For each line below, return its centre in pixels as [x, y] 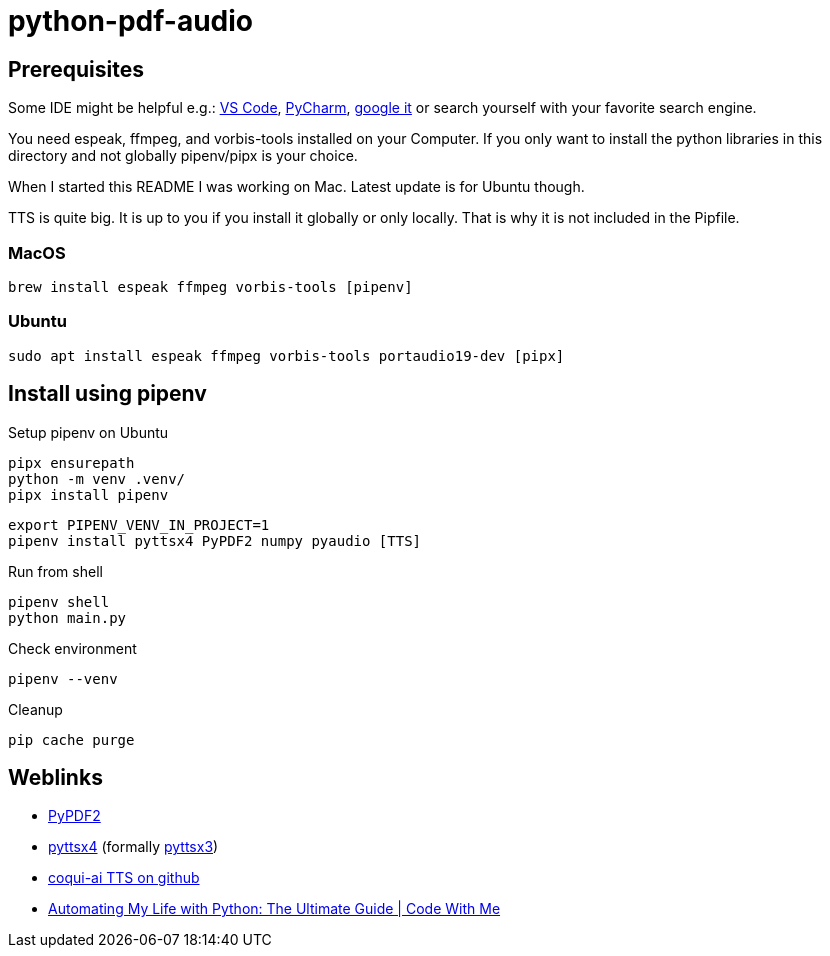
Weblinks [55, 777]
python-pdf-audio [130, 21]
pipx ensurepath [71, 462]
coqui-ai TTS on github [124, 878]
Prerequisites [76, 69]
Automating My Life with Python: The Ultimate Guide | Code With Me [274, 909]
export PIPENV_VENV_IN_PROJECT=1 [139, 524]
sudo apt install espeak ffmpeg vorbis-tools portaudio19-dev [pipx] [286, 355]
